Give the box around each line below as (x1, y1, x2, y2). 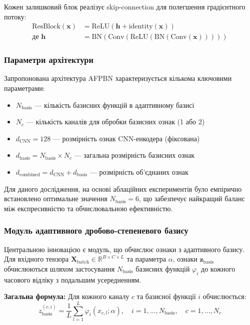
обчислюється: (202, 291, 246, 302)
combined (19, 172, 40, 178)
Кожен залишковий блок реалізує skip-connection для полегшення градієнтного (4, 1, 245, 11)
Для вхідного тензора (4, 254, 69, 264)
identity (128, 23, 153, 30)
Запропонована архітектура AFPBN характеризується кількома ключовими (4, 73, 232, 83)
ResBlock (32, 23, 60, 30)
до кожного (201, 263, 235, 274)
